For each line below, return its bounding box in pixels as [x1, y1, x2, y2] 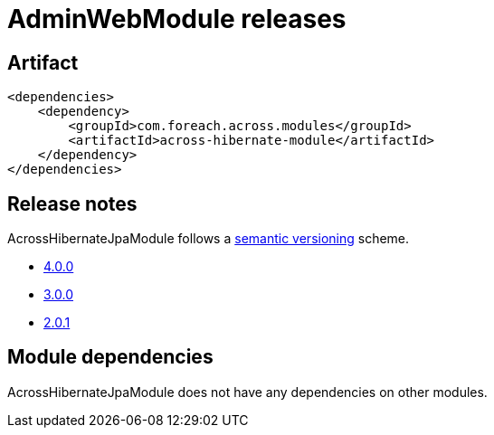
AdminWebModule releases [7, 4, 347, 34]
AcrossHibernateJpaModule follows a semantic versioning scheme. [7, 231, 410, 247]
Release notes [7, 192, 138, 215]
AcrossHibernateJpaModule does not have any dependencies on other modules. [7, 383, 488, 400]
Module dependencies [7, 345, 214, 369]
